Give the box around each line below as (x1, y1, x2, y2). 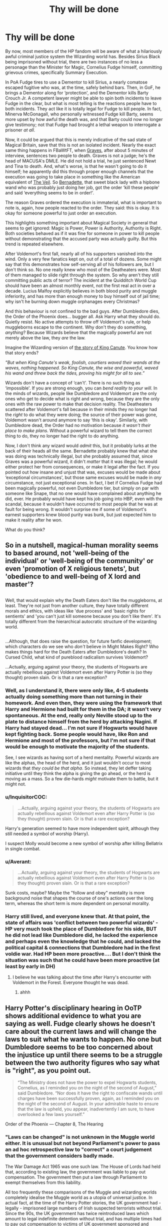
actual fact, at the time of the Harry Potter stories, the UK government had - (5, 1200, 161, 1206)
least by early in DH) (5, 962, 55, 969)
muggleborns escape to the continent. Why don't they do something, (5, 324, 147, 330)
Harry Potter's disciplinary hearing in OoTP (5, 1003, 142, 1012)
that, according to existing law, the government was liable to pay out (5, 1169, 146, 1175)
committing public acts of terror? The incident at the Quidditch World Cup (5, 277, 156, 283)
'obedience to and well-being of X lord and (5, 572, 141, 581)
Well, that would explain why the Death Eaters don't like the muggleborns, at (5, 597, 162, 603)
